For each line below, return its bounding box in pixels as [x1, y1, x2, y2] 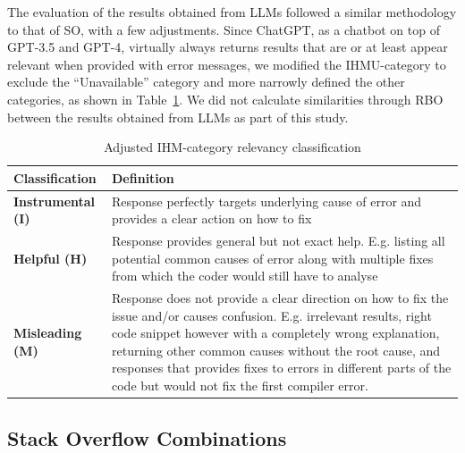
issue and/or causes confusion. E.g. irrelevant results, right [112, 306, 432, 324]
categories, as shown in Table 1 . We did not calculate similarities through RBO [7, 89, 444, 108]
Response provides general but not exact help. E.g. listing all [112, 231, 445, 250]
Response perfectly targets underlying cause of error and [112, 191, 422, 210]
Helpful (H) [13, 248, 88, 267]
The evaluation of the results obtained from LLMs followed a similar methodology [7, 3, 457, 21]
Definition [112, 168, 174, 187]
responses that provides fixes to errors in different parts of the [112, 358, 452, 377]
